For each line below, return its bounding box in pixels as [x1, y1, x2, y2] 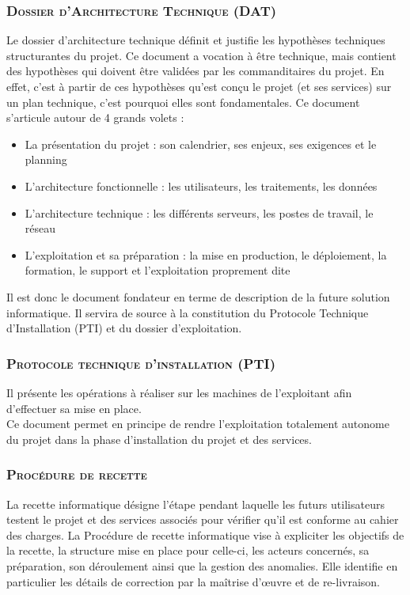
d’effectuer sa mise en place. [6, 400, 142, 416]
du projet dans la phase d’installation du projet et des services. [6, 430, 312, 447]
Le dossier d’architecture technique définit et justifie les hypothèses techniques [6, 32, 385, 48]
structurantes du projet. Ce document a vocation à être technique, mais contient [6, 47, 397, 63]
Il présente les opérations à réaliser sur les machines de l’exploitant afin [6, 384, 352, 400]
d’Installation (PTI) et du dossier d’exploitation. [6, 320, 242, 336]
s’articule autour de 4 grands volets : [6, 109, 184, 126]
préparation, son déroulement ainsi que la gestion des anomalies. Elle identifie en [6, 557, 398, 574]
